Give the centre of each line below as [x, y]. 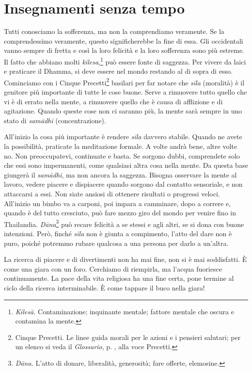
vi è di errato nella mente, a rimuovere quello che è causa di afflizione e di [113, 101]
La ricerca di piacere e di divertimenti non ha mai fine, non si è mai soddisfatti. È [126, 259]
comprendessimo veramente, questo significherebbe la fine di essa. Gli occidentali [124, 40]
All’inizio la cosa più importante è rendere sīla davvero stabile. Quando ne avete [123, 137]
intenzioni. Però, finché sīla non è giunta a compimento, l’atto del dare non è [118, 233]
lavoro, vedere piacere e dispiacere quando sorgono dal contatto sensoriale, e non [123, 184]
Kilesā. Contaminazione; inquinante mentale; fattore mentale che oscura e [125, 311]
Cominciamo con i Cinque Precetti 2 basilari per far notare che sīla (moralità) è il [124, 81]
